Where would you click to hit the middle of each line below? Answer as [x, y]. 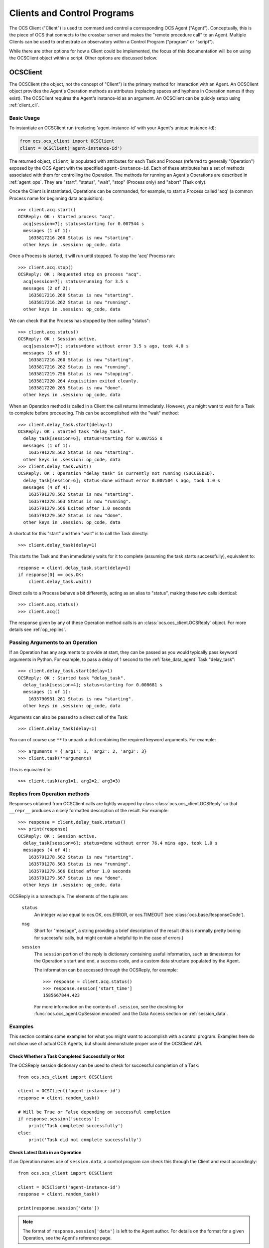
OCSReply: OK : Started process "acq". [67, 217]
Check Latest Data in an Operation [45, 1153]
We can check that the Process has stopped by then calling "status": [80, 320]
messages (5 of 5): [47, 353]
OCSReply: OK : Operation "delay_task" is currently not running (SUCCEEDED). [117, 473]
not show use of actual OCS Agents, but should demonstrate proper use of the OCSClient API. [106, 1043]
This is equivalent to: [31, 769]
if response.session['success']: [59, 1119]
